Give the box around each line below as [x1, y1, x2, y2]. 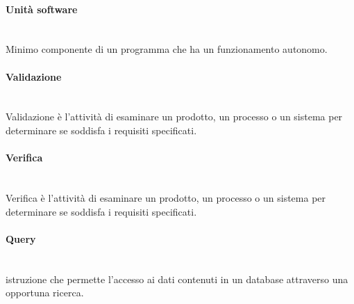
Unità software [6, 1, 78, 16]
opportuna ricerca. [6, 285, 84, 300]
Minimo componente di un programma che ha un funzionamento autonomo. [6, 42, 328, 56]
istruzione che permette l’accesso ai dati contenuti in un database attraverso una [6, 271, 348, 286]
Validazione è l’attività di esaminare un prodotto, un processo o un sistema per [6, 109, 343, 124]
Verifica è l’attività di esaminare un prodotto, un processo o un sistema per [6, 190, 326, 205]
